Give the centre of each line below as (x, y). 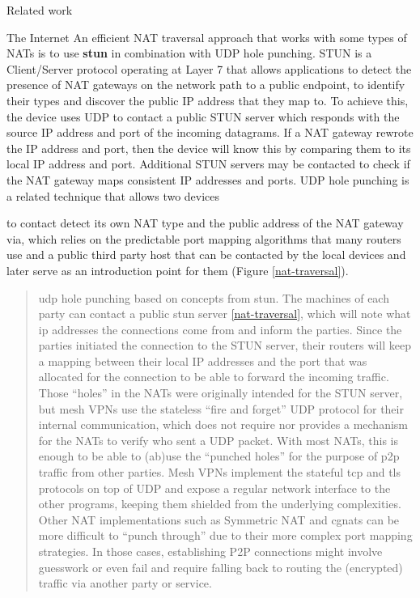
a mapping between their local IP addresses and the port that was (203, 360)
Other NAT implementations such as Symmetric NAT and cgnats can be (219, 519)
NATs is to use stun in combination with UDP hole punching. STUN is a (189, 53)
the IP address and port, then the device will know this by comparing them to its (209, 148)
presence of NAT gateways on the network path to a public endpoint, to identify (206, 85)
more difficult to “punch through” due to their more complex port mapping (225, 535)
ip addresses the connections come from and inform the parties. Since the (220, 329)
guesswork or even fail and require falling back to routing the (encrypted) (221, 567)
